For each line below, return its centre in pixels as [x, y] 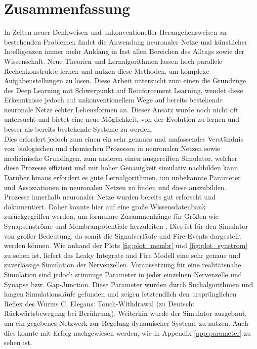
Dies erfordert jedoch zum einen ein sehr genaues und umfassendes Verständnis [124, 138]
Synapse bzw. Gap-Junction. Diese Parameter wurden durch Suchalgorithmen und [128, 284]
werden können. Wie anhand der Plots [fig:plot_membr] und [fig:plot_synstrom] [126, 245]
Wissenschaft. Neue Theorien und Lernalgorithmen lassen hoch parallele [113, 61]
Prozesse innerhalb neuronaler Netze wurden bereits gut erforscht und [110, 197]
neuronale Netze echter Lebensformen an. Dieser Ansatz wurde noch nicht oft [121, 109]
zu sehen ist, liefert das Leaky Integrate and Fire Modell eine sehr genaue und [122, 255]
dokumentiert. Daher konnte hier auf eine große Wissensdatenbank [105, 206]
